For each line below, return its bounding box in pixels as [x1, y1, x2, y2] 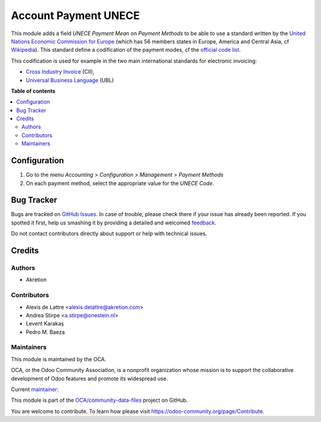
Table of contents [11, 87, 56, 95]
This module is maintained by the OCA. [11, 355, 106, 362]
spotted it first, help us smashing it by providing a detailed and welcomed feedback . [11, 219, 217, 226]
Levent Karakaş [26, 320, 64, 327]
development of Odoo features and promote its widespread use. [11, 375, 168, 382]
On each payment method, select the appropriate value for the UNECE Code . [26, 179, 214, 187]
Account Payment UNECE [11, 9, 140, 22]
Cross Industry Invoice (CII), [26, 68, 95, 76]
